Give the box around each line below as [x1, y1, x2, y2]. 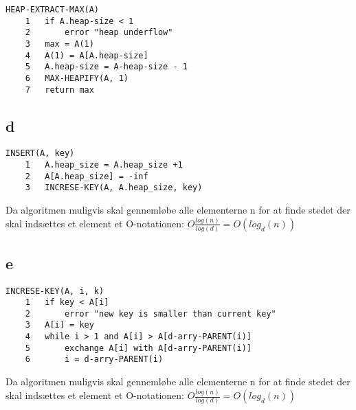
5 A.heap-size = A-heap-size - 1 [25, 62, 188, 72]
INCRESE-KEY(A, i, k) [5, 286, 104, 296]
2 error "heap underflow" [25, 27, 173, 38]
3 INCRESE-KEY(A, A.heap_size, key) [25, 183, 203, 193]
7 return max [25, 84, 94, 95]
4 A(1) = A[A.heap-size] [25, 50, 148, 60]
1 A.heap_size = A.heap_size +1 [25, 160, 183, 170]
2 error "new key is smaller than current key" [25, 308, 276, 319]
